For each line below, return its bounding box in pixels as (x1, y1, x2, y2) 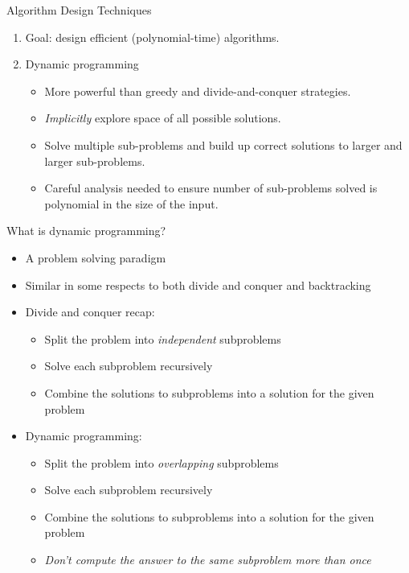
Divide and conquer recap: (25, 303, 155, 320)
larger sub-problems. (44, 152, 145, 169)
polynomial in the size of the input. (44, 195, 219, 212)
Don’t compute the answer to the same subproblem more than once (44, 551, 371, 568)
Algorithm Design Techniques (6, 2, 152, 18)
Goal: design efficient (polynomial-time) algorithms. (25, 28, 280, 45)
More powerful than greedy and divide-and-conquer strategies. (44, 82, 351, 99)
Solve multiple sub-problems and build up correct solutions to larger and (44, 136, 403, 153)
